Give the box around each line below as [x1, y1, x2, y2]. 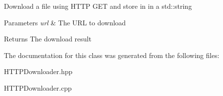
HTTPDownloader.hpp [4, 66, 73, 77]
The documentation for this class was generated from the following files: [4, 50, 220, 60]
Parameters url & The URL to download [4, 17, 126, 27]
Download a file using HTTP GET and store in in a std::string [4, 1, 192, 11]
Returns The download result [4, 34, 91, 44]
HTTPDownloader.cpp [4, 82, 72, 93]
